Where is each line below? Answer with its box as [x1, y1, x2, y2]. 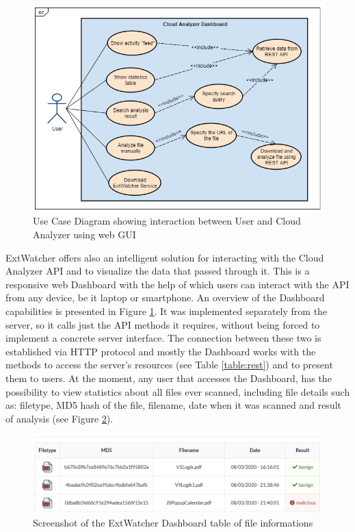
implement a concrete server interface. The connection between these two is [5, 331, 321, 345]
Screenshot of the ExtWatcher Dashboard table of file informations [33, 516, 313, 530]
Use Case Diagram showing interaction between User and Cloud [33, 214, 301, 228]
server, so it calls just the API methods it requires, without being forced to [5, 317, 320, 331]
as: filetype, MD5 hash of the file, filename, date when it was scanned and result [5, 398, 341, 412]
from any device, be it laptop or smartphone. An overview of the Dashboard [5, 290, 325, 305]
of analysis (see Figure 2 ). [5, 411, 114, 425]
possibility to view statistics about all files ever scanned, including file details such [5, 384, 350, 398]
